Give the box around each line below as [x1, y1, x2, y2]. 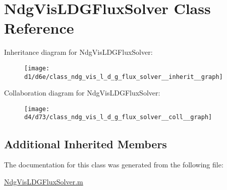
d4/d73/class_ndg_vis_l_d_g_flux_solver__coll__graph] [24, 114, 212, 121]
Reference [4, 18, 74, 38]
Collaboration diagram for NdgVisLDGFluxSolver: [4, 87, 160, 98]
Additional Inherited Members [4, 136, 167, 151]
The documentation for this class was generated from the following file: [4, 159, 223, 170]
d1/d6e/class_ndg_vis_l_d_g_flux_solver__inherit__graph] [24, 73, 223, 80]
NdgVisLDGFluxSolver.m [4, 176, 83, 186]
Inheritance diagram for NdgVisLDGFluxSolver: [4, 47, 153, 57]
